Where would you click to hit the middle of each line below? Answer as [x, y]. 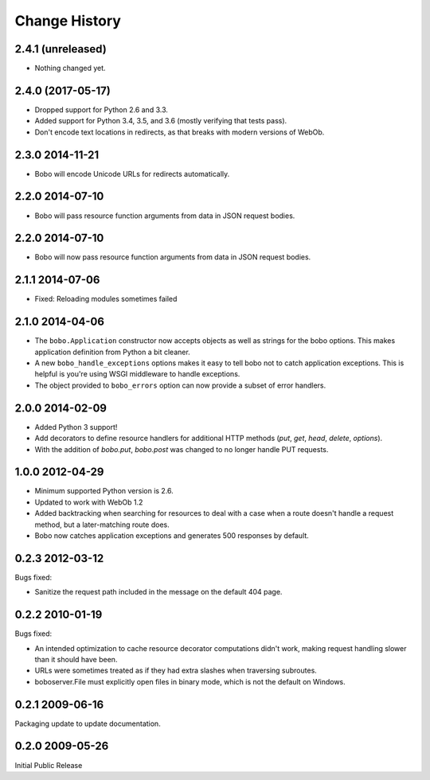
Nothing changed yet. [70, 68]
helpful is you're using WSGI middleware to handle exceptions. [137, 374]
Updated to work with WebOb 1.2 [89, 502]
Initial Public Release [49, 765]
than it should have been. [76, 659]
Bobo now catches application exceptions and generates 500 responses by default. [172, 536]
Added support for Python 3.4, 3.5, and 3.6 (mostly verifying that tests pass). [161, 121]
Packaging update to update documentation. [88, 723]
